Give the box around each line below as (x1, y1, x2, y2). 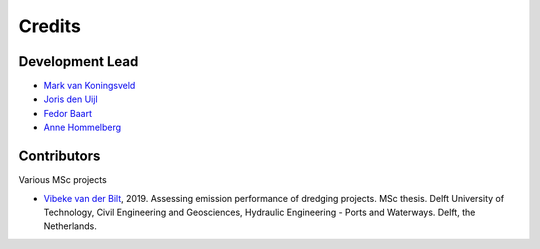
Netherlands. (43, 220, 97, 232)
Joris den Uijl (43, 93, 99, 105)
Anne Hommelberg (43, 121, 122, 134)
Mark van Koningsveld (43, 80, 136, 92)
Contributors (18, 148, 101, 165)
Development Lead (18, 53, 139, 70)
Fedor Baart (43, 107, 92, 119)
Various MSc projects (18, 174, 107, 186)
